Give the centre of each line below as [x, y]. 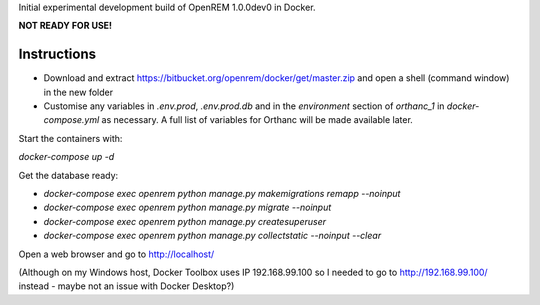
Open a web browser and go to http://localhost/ [116, 254]
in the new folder [78, 92]
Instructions [57, 54]
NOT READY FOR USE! [65, 26]
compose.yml [71, 120]
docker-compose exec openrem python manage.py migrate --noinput [187, 207]
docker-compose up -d [66, 157]
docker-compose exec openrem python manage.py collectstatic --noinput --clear [212, 236]
